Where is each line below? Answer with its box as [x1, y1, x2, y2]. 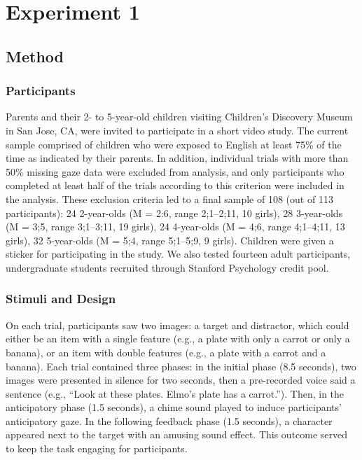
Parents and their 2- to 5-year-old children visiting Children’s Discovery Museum [6, 109, 353, 124]
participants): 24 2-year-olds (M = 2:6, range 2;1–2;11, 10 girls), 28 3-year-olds [6, 205, 343, 220]
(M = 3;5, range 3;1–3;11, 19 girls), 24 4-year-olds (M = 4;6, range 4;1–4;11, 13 [6, 219, 345, 234]
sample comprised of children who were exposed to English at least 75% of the [6, 137, 342, 151]
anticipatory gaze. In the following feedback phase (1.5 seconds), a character [6, 413, 333, 428]
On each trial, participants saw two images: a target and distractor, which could [6, 317, 349, 332]
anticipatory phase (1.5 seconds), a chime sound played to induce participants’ [6, 400, 342, 414]
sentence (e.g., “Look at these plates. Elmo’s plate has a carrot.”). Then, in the [6, 386, 344, 400]
